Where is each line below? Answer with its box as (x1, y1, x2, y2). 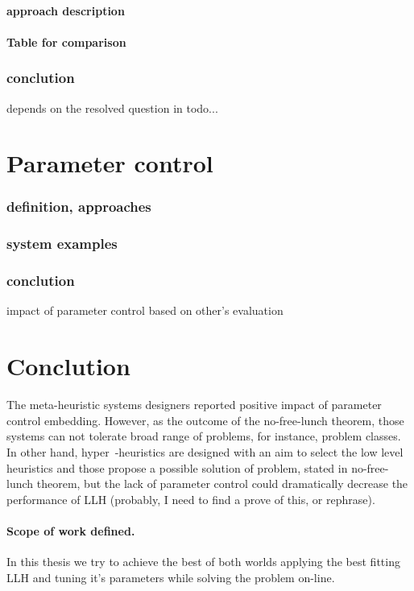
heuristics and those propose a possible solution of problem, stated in (6, 459, 348, 476)
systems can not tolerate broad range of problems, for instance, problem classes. (6, 428, 401, 444)
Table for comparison (6, 33, 126, 50)
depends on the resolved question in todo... (6, 99, 218, 116)
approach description (6, 2, 125, 19)
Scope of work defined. (6, 522, 135, 539)
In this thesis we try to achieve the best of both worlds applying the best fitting (6, 553, 400, 570)
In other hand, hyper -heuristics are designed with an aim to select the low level (6, 443, 404, 460)
